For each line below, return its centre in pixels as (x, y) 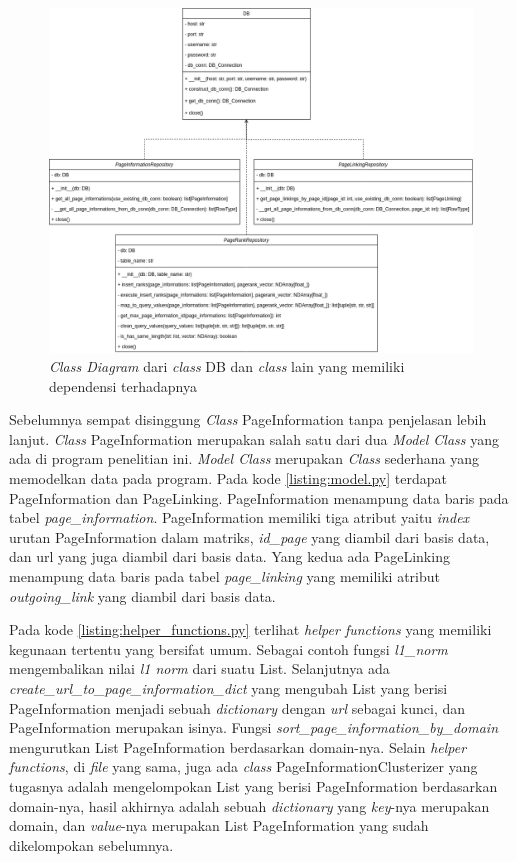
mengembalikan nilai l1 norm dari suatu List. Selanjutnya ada (199, 668)
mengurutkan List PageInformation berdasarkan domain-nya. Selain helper (238, 746)
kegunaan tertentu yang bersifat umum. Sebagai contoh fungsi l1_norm (228, 648)
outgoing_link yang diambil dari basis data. (142, 595)
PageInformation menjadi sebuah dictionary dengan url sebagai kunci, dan (237, 707)
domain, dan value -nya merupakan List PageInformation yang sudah (219, 825)
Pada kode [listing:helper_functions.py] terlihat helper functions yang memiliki (250, 629)
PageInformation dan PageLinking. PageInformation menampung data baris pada (259, 497)
